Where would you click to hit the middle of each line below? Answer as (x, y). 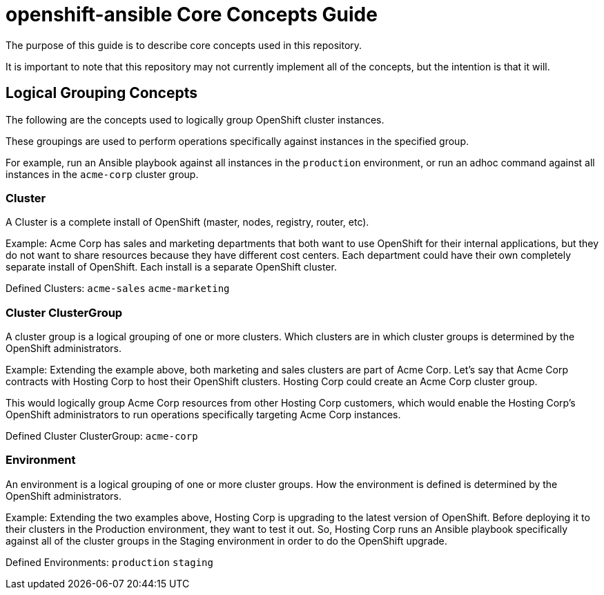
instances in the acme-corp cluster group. (102, 174)
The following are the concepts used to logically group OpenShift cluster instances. (195, 119)
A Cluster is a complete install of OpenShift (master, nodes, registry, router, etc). (187, 222)
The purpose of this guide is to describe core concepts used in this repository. (184, 45)
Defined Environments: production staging (109, 562)
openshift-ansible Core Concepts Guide (192, 14)
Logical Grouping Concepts (102, 93)
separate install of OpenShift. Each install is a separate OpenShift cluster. (171, 267)
